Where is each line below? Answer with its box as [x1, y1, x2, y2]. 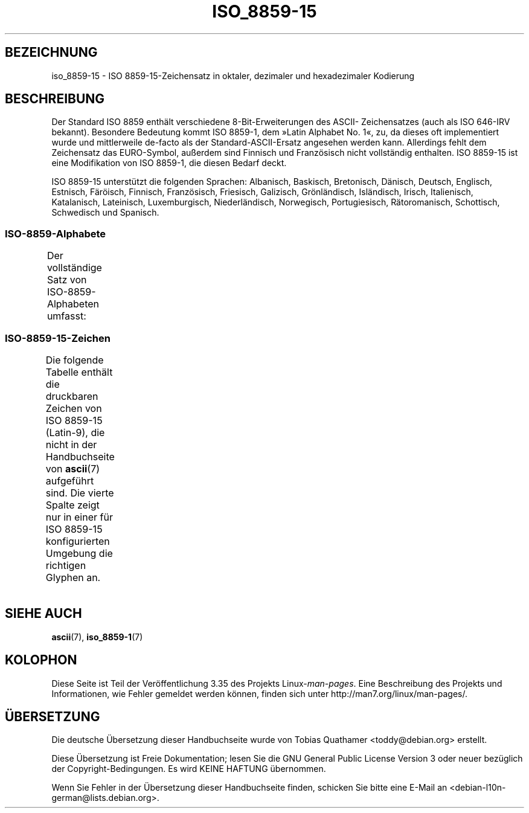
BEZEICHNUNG [5, 45, 98, 60]
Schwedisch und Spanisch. [51, 207, 159, 218]
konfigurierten [45, 535, 110, 547]
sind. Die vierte [45, 486, 114, 499]
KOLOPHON [5, 652, 77, 668]
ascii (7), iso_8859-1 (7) [51, 631, 143, 642]
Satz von [46, 274, 87, 286]
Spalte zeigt [45, 498, 100, 511]
